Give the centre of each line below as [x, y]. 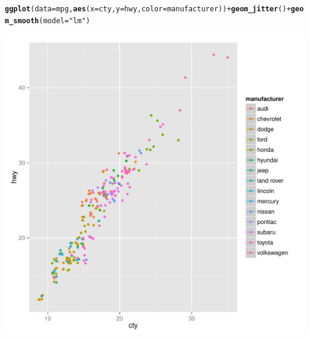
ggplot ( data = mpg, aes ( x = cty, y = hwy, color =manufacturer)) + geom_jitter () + [148, 9]
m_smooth [22, 21]
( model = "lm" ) [65, 21]
